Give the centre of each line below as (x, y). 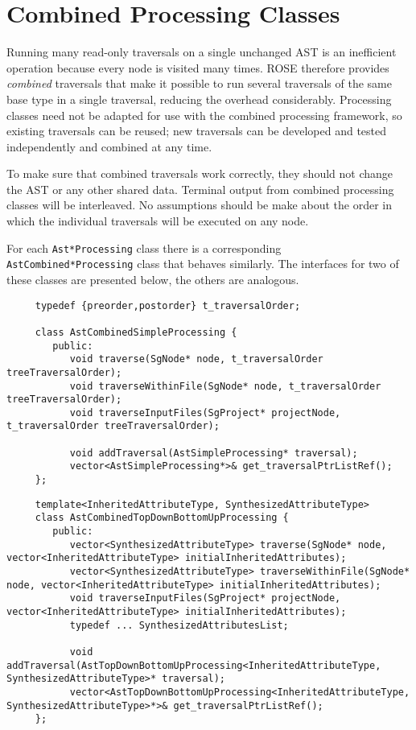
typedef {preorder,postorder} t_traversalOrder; (168, 305)
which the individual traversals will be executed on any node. (158, 221)
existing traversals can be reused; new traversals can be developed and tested (197, 131)
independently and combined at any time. (109, 146)
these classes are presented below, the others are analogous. (153, 279)
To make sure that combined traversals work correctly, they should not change (200, 173)
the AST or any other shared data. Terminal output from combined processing (200, 189)
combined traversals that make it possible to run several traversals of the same (199, 83)
